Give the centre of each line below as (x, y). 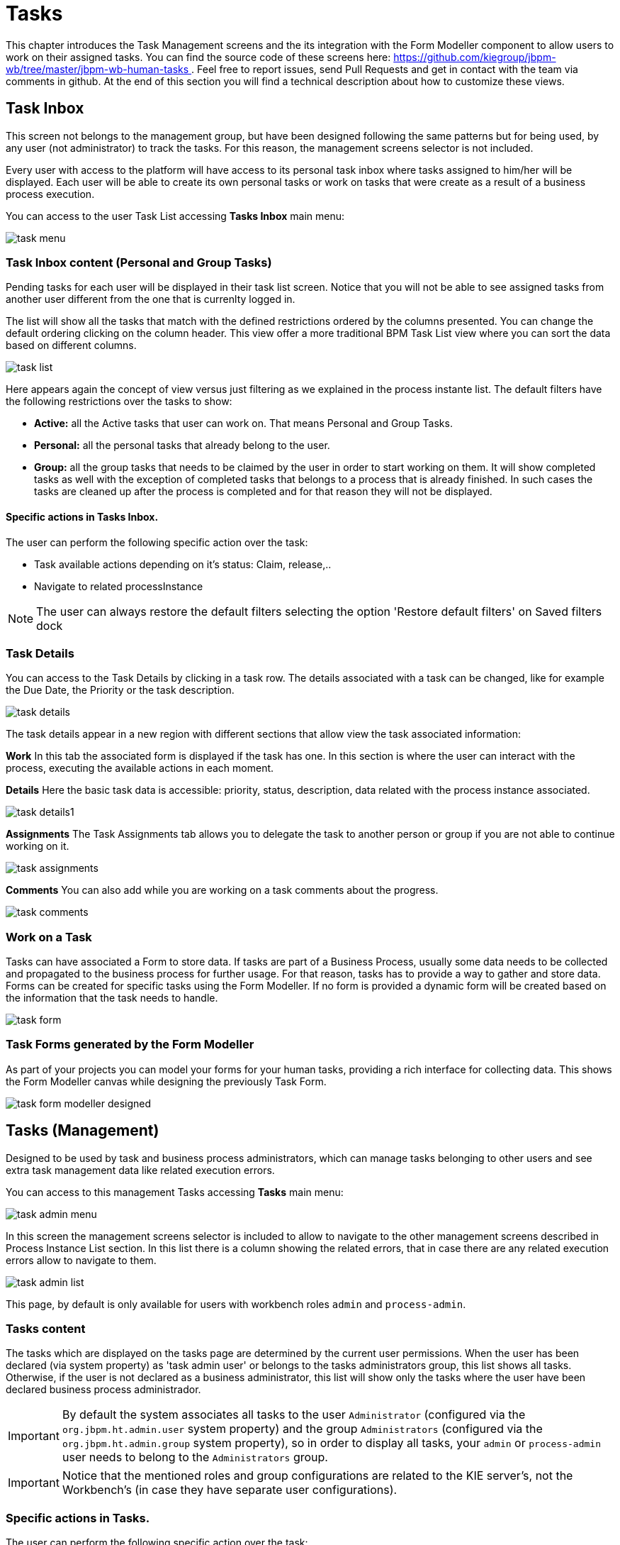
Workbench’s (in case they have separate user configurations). (230, 1490)
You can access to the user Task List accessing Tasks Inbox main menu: (175, 216)
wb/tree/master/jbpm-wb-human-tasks (97, 69)
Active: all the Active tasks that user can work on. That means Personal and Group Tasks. (243, 423)
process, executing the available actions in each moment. (140, 768)
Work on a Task (49, 937)
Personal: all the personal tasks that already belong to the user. (182, 445)
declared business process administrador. (103, 1390)
